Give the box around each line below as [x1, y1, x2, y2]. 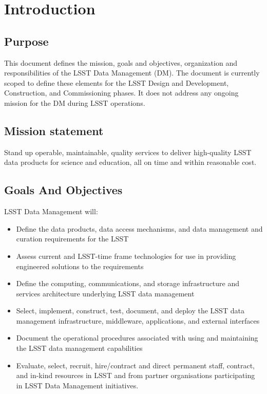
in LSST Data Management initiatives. [16, 380, 139, 390]
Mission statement [4, 122, 104, 138]
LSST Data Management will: [4, 206, 98, 217]
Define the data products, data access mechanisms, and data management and [16, 223, 263, 234]
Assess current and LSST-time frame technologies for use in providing [16, 250, 236, 261]
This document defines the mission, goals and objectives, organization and [4, 57, 237, 68]
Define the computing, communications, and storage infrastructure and [16, 278, 240, 289]
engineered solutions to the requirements [16, 260, 144, 271]
